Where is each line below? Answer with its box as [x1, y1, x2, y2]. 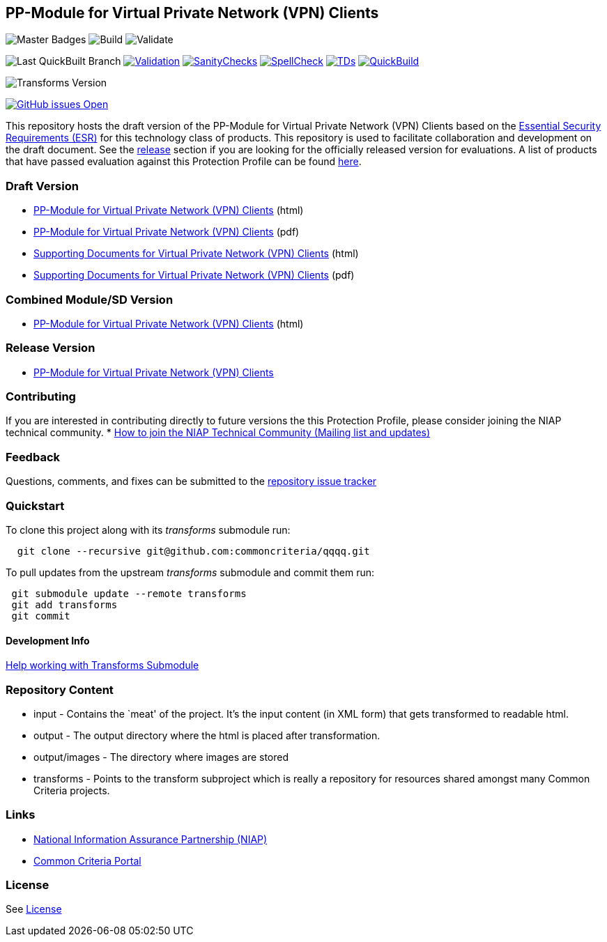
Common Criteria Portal [33, 854, 141, 867]
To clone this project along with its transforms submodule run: [6, 523, 291, 536]
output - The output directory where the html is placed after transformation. [33, 729, 381, 741]
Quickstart [6, 498, 65, 513]
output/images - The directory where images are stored [33, 750, 289, 763]
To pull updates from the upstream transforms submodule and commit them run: [6, 566, 375, 578]
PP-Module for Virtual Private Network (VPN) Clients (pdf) [33, 226, 300, 238]
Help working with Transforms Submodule [6, 659, 199, 672]
